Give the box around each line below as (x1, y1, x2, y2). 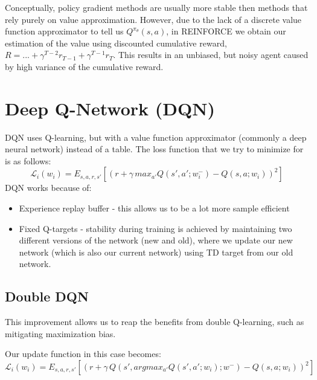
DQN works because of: (5, 181, 92, 194)
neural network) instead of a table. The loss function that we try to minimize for (5, 143, 304, 155)
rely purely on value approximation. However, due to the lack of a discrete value (5, 13, 302, 25)
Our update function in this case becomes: (5, 347, 161, 360)
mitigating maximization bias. (5, 327, 116, 340)
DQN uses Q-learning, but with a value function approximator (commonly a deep (5, 130, 307, 143)
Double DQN (5, 287, 89, 306)
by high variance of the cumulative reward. (5, 60, 164, 72)
